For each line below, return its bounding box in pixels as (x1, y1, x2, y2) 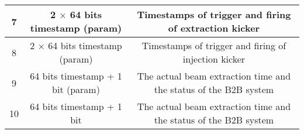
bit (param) (52, 83, 100, 96)
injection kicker (182, 52, 246, 66)
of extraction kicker (168, 21, 260, 35)
